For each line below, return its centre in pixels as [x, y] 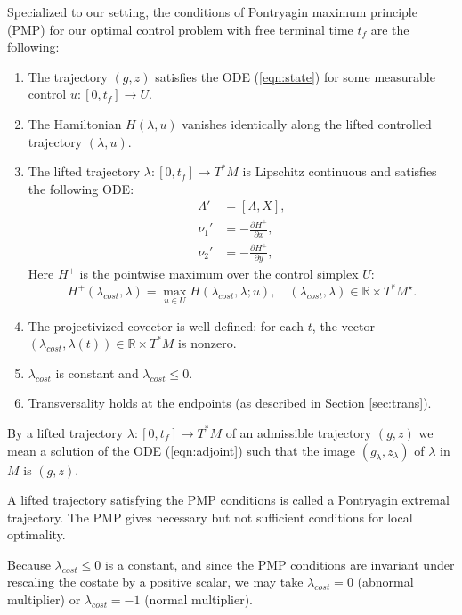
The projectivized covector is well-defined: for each [166, 325]
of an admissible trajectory [299, 432]
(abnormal [385, 582]
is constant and [97, 372]
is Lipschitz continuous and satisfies [340, 171]
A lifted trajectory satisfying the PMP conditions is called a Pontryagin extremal [228, 500]
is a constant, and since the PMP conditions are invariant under [280, 564]
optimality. [36, 534]
